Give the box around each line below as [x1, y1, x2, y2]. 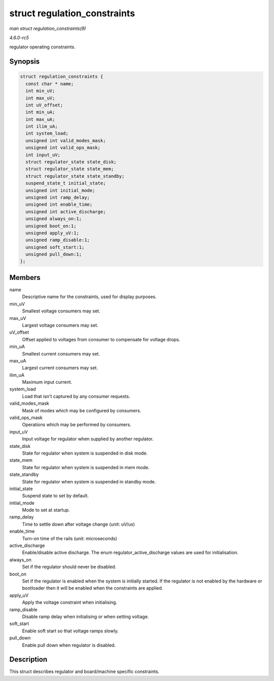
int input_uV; [25, 152, 61, 157]
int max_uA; [25, 116, 55, 122]
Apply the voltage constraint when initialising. [22, 599, 118, 605]
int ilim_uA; [25, 123, 58, 129]
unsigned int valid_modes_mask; [25, 138, 106, 143]
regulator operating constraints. [9, 44, 76, 50]
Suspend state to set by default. [22, 493, 89, 499]
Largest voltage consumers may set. [22, 322, 98, 328]
